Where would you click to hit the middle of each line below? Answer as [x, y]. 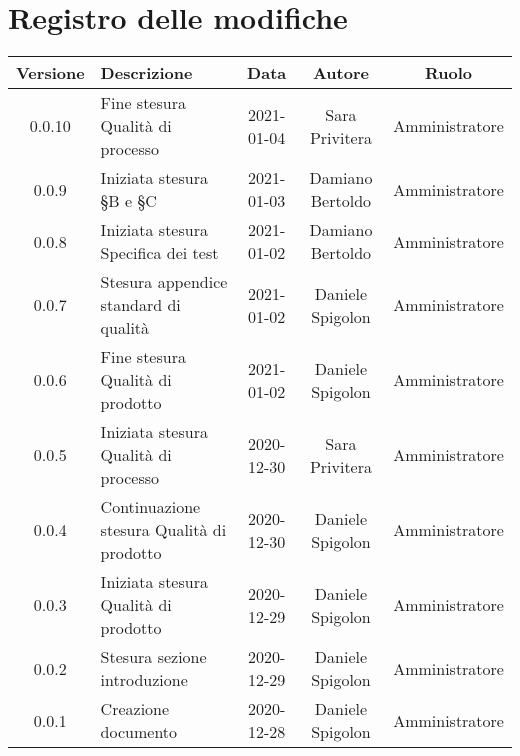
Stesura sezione [153, 657]
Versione [50, 73]
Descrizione [146, 73]
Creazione [135, 709]
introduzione [144, 680]
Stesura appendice [164, 282]
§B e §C [128, 201]
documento [139, 732]
